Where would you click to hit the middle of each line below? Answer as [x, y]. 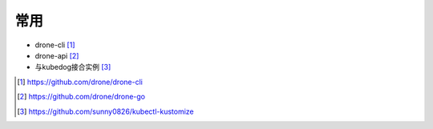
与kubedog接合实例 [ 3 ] [73, 67]
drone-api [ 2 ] [57, 55]
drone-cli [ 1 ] [55, 45]
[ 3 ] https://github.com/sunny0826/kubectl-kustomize [105, 111]
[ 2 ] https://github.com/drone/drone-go [81, 97]
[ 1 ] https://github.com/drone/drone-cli [80, 82]
